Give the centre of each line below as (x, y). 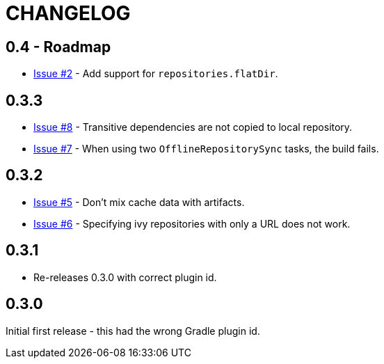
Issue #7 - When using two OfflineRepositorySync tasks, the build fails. (206, 149)
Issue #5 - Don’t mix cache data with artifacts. (139, 202)
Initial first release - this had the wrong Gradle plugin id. (133, 331)
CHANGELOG (68, 13)
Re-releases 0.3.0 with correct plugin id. (125, 277)
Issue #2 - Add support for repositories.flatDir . (156, 74)
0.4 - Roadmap (58, 47)
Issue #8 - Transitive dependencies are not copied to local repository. (193, 127)
